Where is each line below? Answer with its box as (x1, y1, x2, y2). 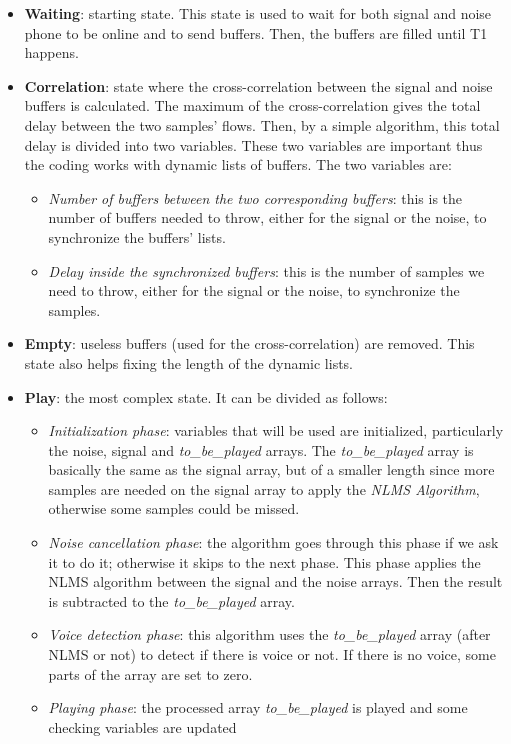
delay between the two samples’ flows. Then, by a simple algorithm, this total (24, 114, 500, 135)
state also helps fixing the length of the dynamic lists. (24, 352, 354, 373)
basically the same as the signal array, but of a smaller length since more (48, 459, 495, 480)
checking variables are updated (48, 716, 237, 737)
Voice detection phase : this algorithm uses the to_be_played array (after (48, 624, 491, 645)
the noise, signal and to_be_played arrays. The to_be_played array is (48, 439, 474, 460)
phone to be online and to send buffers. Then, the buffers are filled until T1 (24, 22, 488, 43)
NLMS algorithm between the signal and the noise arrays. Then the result (48, 571, 503, 592)
